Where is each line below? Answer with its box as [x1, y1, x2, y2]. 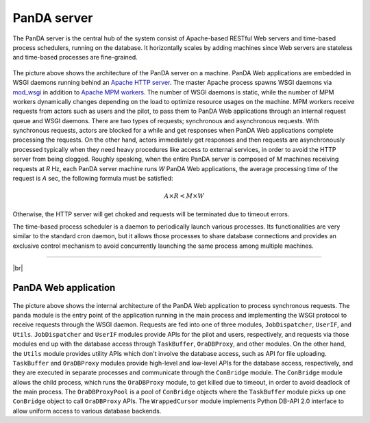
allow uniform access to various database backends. [12, 407, 162, 415]
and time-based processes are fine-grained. [12, 53, 138, 62]
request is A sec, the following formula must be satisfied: [12, 175, 174, 183]
